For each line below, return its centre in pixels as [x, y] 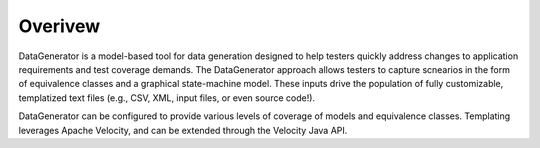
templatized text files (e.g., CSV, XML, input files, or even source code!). [166, 97]
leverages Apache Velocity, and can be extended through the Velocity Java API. [183, 130]
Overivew [59, 26]
